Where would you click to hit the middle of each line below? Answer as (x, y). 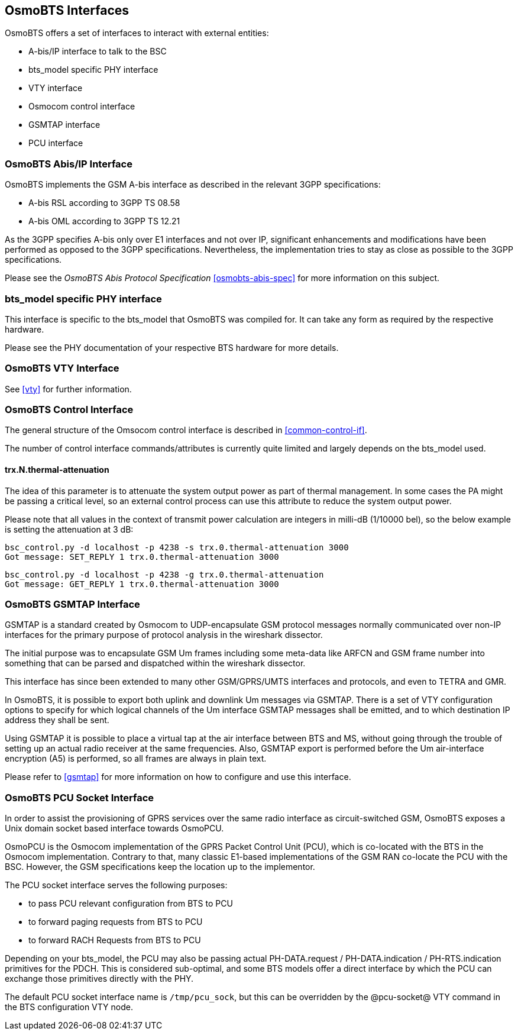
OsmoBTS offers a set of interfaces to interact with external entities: (137, 33)
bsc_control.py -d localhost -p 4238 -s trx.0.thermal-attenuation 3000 (177, 547)
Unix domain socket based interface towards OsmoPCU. (114, 828)
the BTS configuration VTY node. (69, 1007)
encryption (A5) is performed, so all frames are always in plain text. (136, 759)
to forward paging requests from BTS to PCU (116, 922)
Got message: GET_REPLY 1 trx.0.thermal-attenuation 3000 (142, 584)
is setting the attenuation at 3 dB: (69, 529)
